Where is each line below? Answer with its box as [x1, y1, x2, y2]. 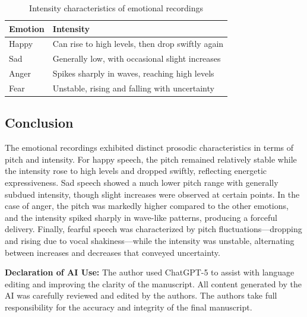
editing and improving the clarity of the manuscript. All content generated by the [5, 277, 302, 290]
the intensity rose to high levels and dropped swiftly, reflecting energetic [5, 164, 267, 177]
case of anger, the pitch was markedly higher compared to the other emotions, [5, 199, 289, 212]
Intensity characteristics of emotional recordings [29, 2, 203, 14]
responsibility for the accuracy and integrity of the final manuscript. [5, 300, 252, 313]
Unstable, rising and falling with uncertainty [52, 81, 214, 94]
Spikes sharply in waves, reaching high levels [52, 67, 214, 80]
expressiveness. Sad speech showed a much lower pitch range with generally [5, 176, 278, 189]
